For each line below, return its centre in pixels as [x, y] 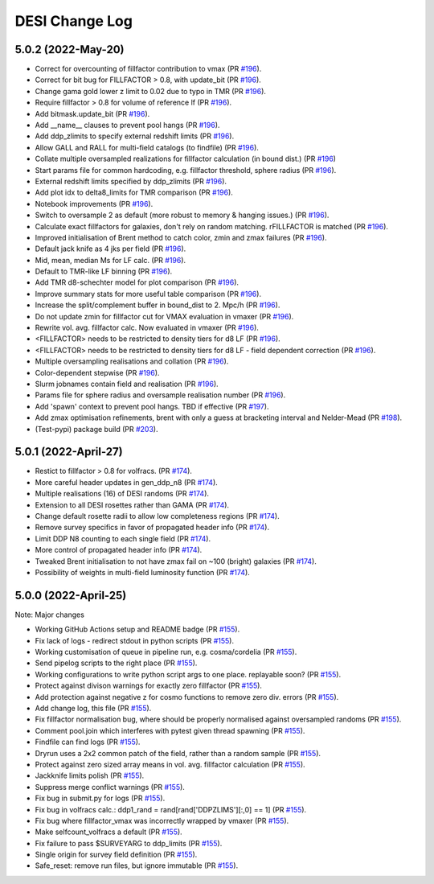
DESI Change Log [74, 21]
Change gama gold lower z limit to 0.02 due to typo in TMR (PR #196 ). [151, 91]
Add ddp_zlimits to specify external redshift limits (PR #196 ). [135, 136]
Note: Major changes [49, 615]
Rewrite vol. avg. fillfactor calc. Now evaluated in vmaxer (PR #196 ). [147, 328]
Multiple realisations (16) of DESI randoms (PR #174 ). [122, 494]
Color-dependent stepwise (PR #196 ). [97, 372]
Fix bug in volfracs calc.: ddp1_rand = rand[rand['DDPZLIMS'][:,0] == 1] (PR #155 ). [171, 809]
